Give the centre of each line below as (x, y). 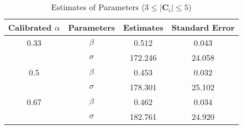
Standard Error (203, 27)
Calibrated (30, 27)
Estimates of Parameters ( (98, 7)
